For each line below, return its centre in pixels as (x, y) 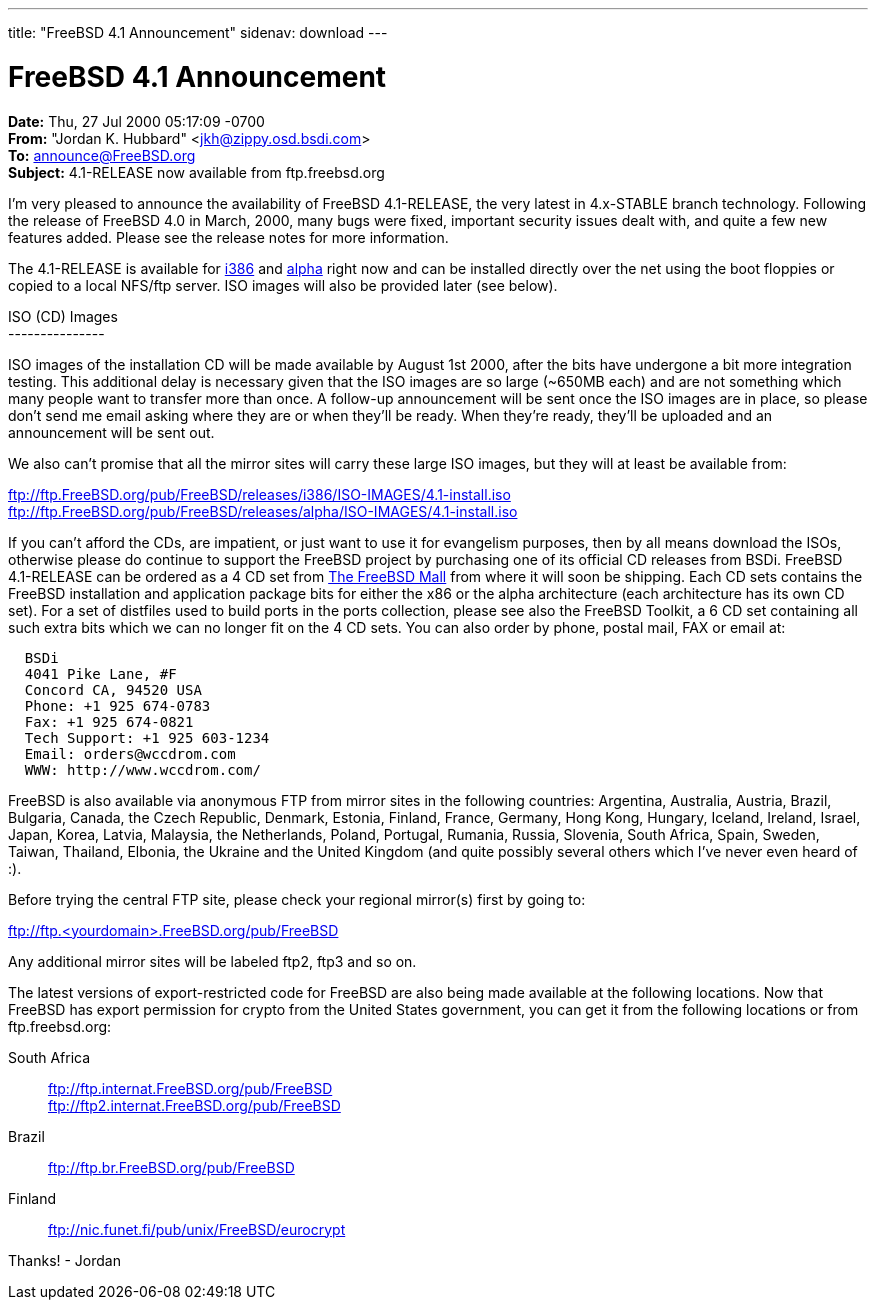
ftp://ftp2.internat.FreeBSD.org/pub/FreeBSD (194, 1105)
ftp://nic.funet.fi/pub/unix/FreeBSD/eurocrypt (197, 1229)
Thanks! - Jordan (64, 1260)
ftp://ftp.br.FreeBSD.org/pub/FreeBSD (171, 1167)
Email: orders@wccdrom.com (130, 753)
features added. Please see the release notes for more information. (228, 237)
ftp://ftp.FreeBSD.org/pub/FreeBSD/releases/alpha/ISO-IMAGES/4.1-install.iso (263, 511)
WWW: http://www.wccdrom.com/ (142, 769)
